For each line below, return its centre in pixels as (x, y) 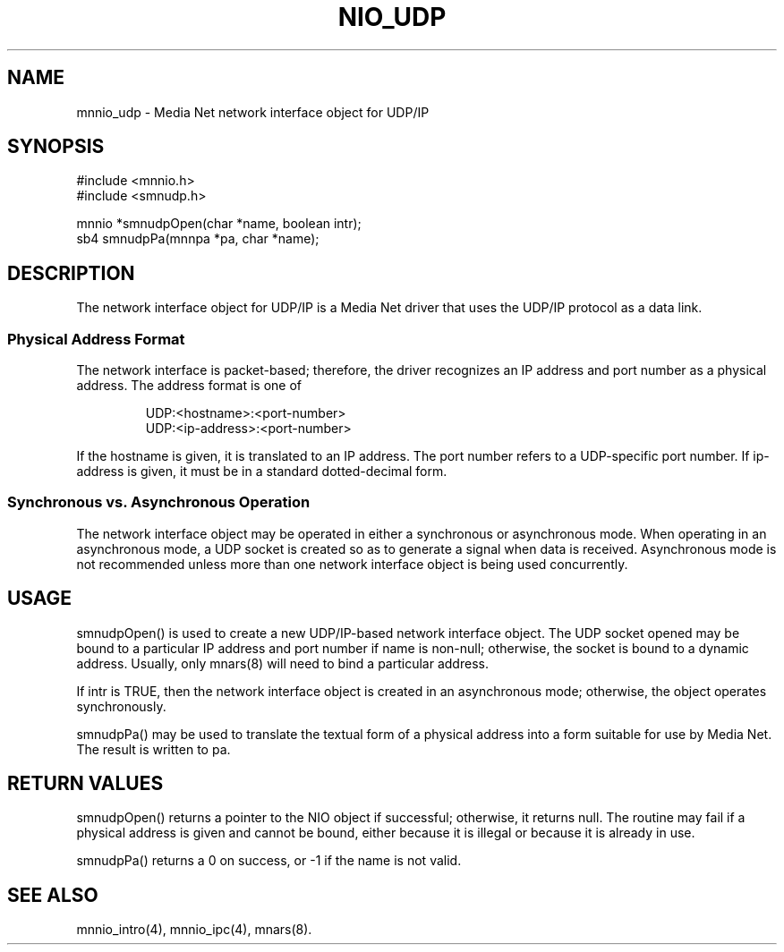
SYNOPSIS (56, 147)
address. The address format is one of (189, 386)
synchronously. (121, 706)
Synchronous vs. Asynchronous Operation (159, 502)
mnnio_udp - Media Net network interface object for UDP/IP (253, 112)
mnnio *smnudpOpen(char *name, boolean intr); (219, 224)
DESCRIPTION (71, 273)
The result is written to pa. (153, 749)
